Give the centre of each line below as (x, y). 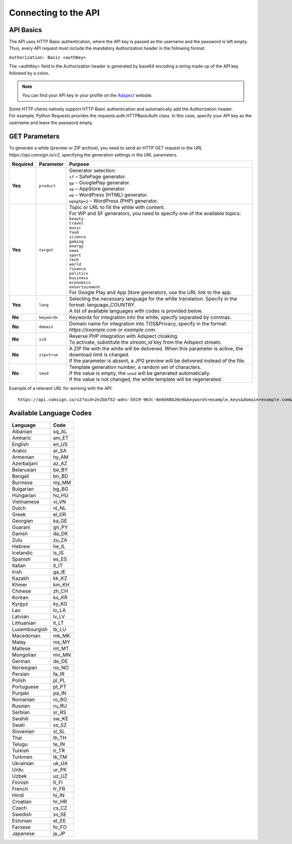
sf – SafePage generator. (98, 176)
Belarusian (24, 470)
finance (77, 269)
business (79, 278)
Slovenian (23, 731)
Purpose (79, 164)
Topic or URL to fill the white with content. (117, 208)
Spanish (21, 559)
